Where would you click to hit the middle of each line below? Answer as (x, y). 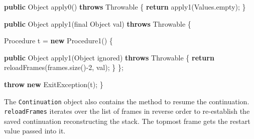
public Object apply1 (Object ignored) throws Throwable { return (109, 57)
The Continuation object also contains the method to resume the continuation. (127, 101)
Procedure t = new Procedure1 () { (58, 41)
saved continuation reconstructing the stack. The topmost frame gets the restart (127, 121)
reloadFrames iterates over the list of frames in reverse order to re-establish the (127, 111)
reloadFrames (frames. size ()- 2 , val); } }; (64, 67)
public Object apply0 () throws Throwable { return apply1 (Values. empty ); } (125, 7)
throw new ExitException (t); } (54, 84)
